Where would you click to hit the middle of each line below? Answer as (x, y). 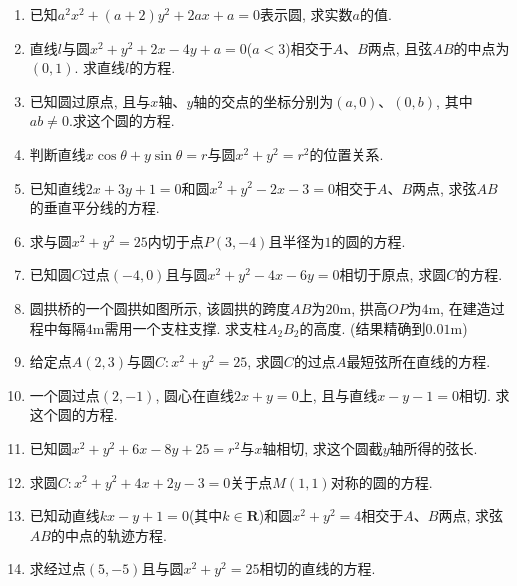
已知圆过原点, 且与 (90, 100)
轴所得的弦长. (433, 447)
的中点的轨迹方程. (108, 534)
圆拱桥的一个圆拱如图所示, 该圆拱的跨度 (160, 307)
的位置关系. (346, 153)
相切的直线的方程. (317, 568)
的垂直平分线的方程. (94, 207)
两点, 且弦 (400, 47)
